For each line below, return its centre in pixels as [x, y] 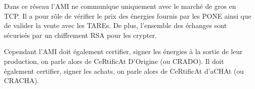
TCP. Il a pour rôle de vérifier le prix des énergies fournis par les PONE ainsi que [128, 15]
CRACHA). [21, 80]
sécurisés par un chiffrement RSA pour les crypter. [81, 35]
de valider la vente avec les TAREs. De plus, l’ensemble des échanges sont [116, 25]
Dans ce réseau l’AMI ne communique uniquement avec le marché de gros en [120, 6]
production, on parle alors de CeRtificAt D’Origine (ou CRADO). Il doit [114, 61]
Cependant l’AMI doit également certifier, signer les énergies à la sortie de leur [123, 51]
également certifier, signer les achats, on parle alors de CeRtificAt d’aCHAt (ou [124, 71]
